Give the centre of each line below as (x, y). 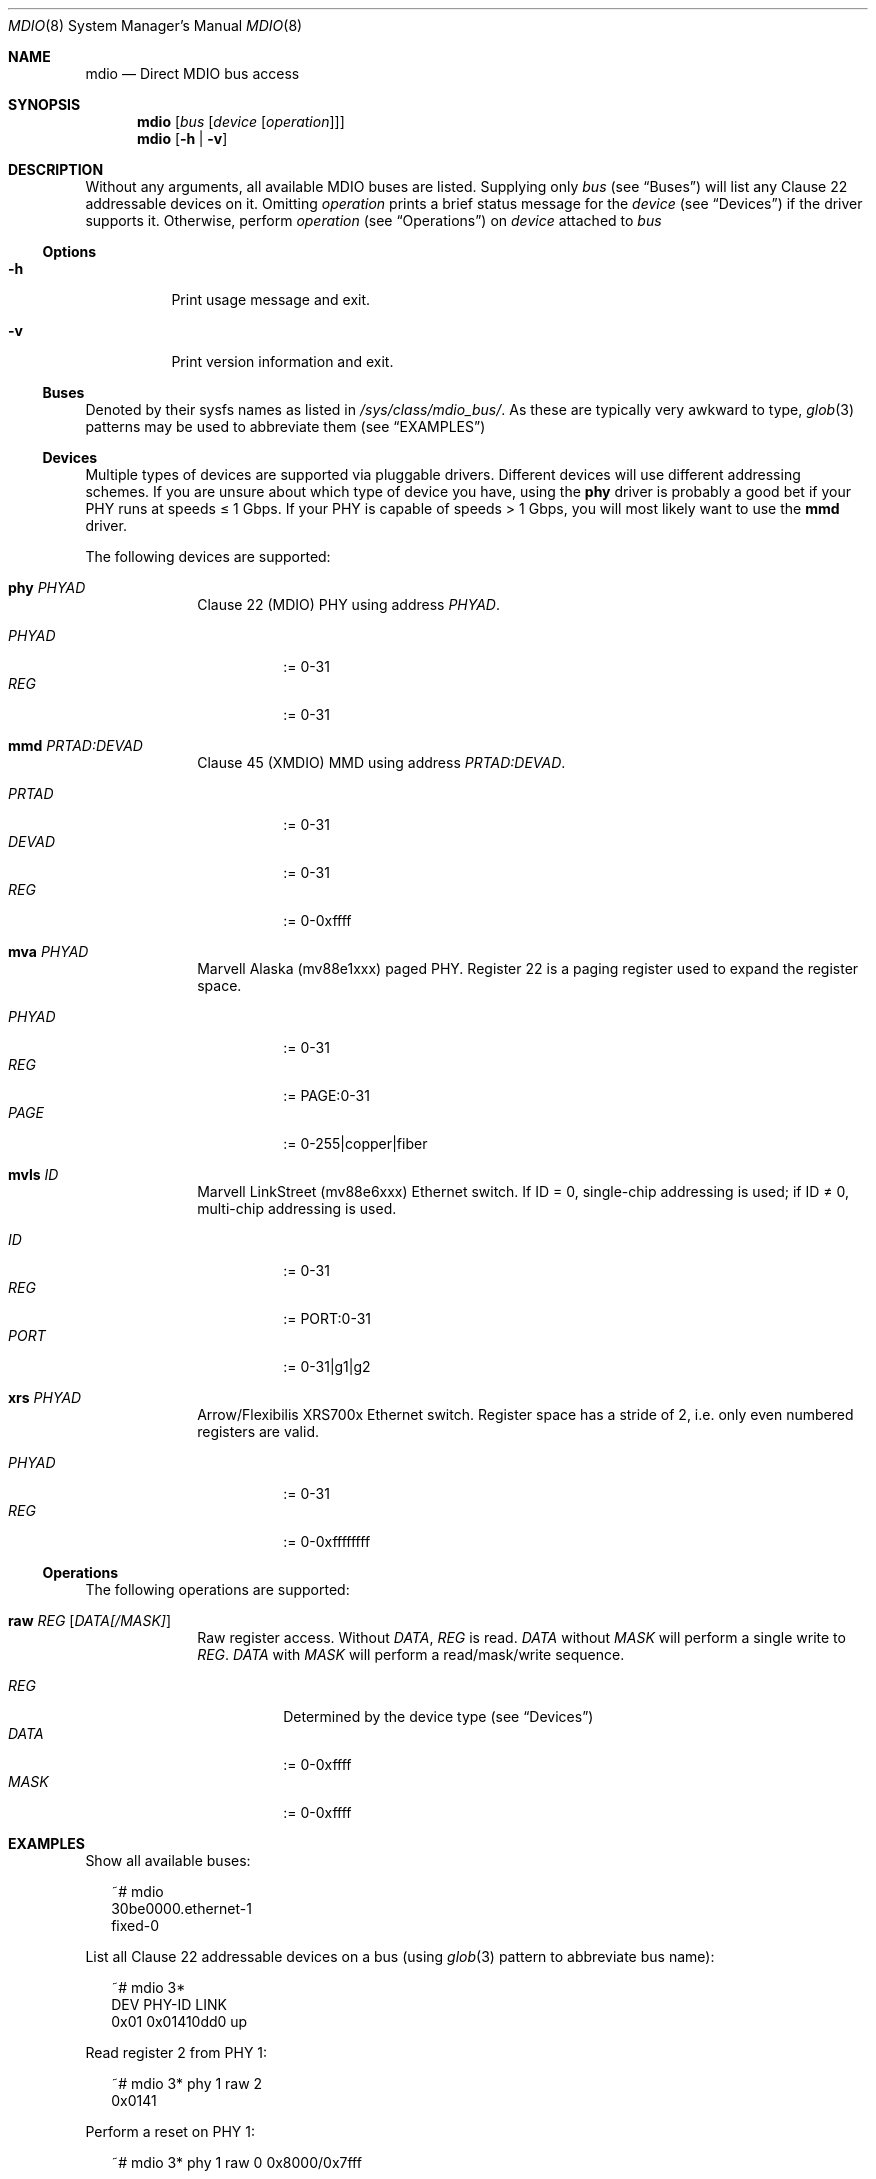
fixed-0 (135, 1925)
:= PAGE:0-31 (326, 1095)
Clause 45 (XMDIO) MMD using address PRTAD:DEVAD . (381, 762)
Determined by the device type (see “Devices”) (438, 1716)
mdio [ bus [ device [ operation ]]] (241, 121)
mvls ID (33, 1174)
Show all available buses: (168, 1860)
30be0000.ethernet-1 (181, 1908)
